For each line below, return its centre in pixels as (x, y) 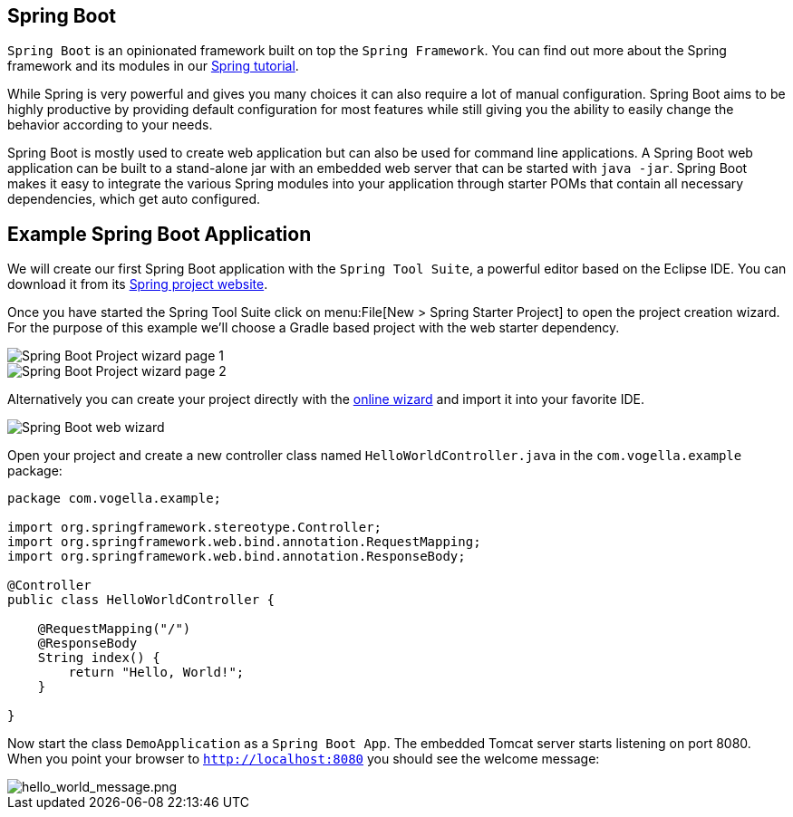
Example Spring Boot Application (160, 234)
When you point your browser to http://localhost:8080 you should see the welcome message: (304, 759)
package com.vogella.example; (115, 499)
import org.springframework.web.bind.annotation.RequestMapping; (244, 542)
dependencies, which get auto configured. (134, 199)
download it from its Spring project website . (138, 284)
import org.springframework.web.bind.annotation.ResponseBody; (237, 557)
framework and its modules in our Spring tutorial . (153, 66)
